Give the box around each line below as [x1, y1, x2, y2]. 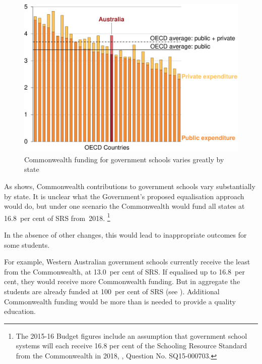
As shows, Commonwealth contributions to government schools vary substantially [4, 180, 255, 191]
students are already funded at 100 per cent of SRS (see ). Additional [4, 286, 220, 296]
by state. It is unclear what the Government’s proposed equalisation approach [4, 191, 244, 201]
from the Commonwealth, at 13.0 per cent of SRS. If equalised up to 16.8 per [4, 266, 245, 277]
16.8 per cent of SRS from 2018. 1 [4, 211, 110, 223]
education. [4, 306, 36, 316]
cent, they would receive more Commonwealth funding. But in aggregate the [4, 276, 240, 287]
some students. [4, 239, 50, 250]
